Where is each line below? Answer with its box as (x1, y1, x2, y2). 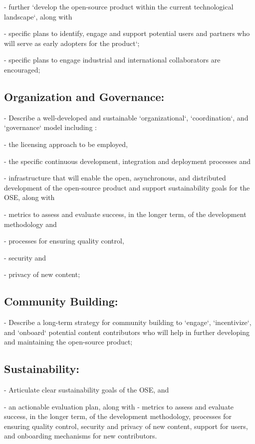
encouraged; (4, 64, 40, 74)
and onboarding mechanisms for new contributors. (4, 430, 157, 441)
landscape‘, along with (4, 11, 72, 21)
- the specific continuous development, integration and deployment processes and (4, 155, 251, 166)
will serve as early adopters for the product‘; (4, 37, 140, 48)
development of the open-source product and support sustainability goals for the (4, 182, 250, 192)
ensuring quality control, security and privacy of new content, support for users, (4, 420, 248, 431)
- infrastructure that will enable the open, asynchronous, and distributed (4, 172, 226, 183)
